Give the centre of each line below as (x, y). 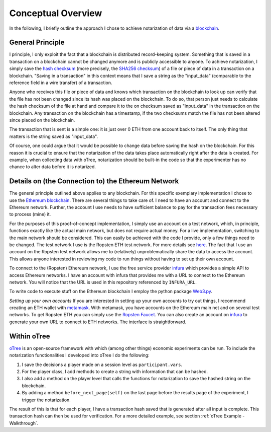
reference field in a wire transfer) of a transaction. (61, 83)
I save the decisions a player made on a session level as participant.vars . (102, 365)
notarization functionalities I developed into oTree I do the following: (80, 355)
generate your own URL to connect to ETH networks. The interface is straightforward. (98, 322)
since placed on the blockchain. (42, 120)
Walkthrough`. (24, 423)
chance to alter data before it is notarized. (53, 167)
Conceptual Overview (56, 13)
